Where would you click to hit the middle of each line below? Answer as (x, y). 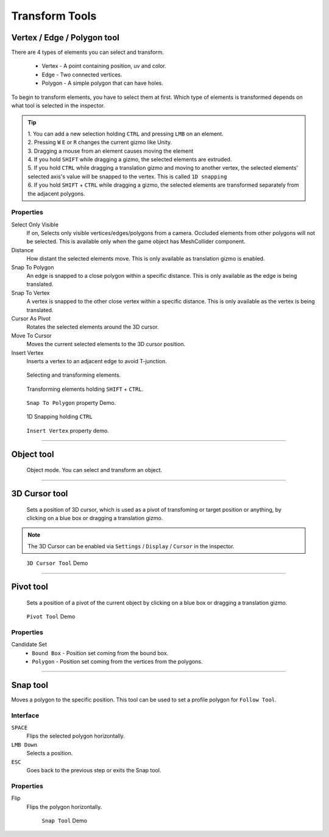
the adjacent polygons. (56, 194)
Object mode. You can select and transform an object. (94, 470)
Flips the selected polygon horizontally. (76, 736)
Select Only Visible (35, 224)
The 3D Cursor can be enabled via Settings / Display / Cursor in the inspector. (131, 546)
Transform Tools (54, 16)
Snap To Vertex (30, 292)
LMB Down (24, 745)
